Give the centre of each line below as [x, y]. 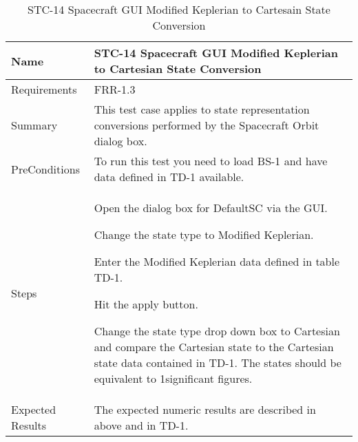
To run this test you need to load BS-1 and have [211, 161]
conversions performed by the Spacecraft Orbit [207, 125]
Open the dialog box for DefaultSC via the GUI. [211, 208]
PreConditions [45, 169]
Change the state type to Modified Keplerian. [204, 234]
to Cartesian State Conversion [178, 69]
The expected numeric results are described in [205, 409]
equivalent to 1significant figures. [173, 378]
